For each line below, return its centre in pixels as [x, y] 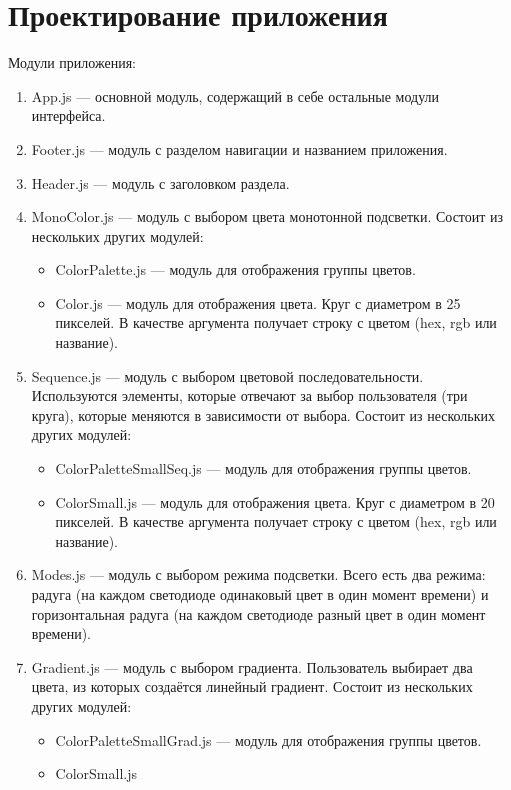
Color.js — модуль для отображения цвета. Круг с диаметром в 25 [258, 302]
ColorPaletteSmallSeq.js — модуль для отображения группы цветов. [263, 468]
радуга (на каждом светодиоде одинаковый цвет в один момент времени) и [260, 594]
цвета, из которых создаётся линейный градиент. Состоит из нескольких [252, 686]
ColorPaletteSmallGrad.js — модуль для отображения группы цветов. [268, 739]
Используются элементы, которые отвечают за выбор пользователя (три [249, 395]
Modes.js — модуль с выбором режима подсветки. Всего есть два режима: [258, 574]
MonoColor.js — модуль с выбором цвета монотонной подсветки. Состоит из [267, 216]
